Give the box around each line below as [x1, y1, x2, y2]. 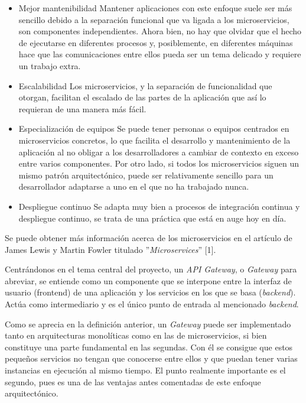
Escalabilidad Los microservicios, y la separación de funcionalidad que [18, 79, 272, 92]
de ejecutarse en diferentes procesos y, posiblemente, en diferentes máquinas [18, 36, 293, 48]
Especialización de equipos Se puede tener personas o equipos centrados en [18, 122, 289, 135]
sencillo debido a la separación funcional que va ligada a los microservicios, [18, 13, 289, 25]
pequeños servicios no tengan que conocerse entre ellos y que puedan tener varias [5, 352, 298, 365]
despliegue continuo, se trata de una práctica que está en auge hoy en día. [18, 212, 287, 224]
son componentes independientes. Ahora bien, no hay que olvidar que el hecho [18, 25, 302, 37]
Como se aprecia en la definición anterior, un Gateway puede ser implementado [5, 317, 291, 330]
